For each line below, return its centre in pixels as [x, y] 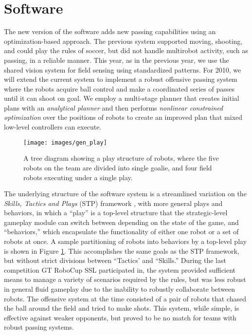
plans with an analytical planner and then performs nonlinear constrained [114, 107]
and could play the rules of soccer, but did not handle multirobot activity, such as [126, 50]
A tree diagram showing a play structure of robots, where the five [121, 158]
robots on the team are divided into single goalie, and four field [118, 167]
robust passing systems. [39, 327]
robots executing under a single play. [78, 177]
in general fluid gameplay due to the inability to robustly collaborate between [120, 289]
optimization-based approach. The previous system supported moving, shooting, [123, 41]
